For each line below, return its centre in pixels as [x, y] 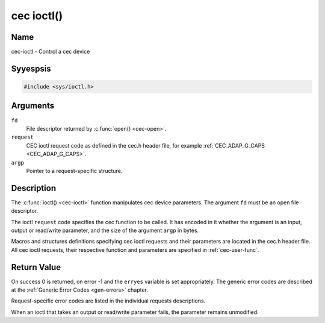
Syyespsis [31, 68]
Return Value [36, 267]
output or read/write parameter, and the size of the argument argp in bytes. [105, 230]
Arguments [33, 106]
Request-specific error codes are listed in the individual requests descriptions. [108, 301]
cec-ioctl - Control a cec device [51, 52]
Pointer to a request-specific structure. [74, 171]
